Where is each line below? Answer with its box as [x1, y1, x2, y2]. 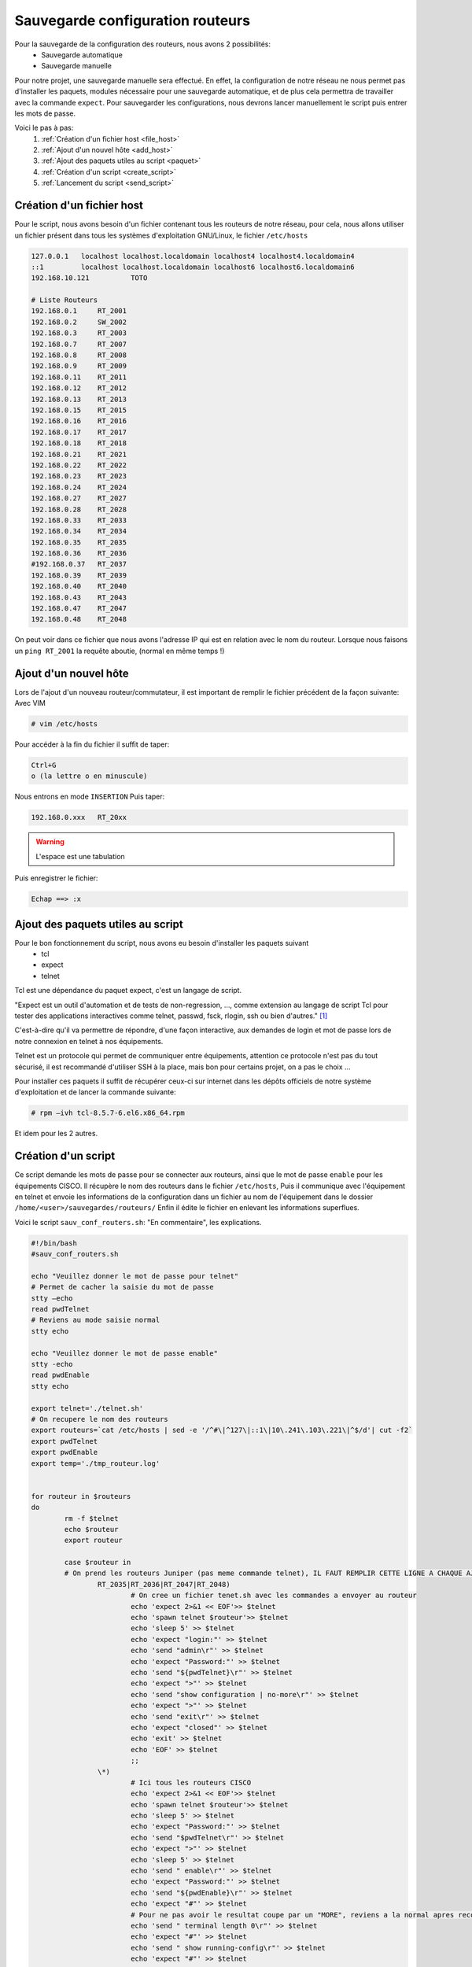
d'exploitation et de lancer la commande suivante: [14, 1087, 176, 1097]
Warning [35, 837, 65, 847]
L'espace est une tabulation [35, 851, 125, 861]
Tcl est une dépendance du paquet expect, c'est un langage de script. [14, 986, 242, 995]
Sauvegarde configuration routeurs [14, 12, 251, 29]
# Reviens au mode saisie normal [31, 1316, 160, 1325]
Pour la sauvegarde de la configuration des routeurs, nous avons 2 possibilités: [14, 39, 271, 49]
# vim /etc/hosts [31, 720, 98, 729]
